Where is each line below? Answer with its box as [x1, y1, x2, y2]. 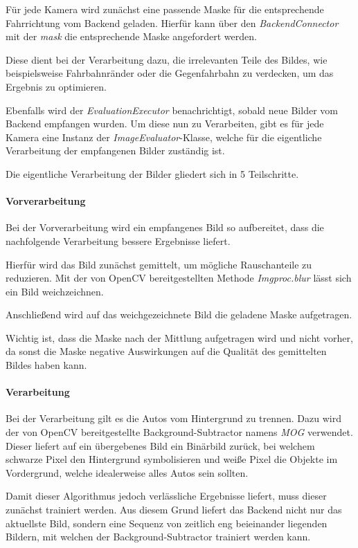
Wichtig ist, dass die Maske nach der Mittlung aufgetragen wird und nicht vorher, [6, 330, 353, 345]
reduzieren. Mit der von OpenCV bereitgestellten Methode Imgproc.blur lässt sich [6, 271, 352, 285]
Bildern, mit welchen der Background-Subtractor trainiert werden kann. [6, 529, 311, 544]
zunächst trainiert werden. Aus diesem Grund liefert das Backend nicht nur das [6, 502, 342, 517]
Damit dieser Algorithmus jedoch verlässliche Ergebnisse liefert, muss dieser [6, 488, 327, 503]
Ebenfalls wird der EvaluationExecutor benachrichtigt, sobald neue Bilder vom [6, 102, 338, 117]
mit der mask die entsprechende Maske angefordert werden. [6, 29, 257, 44]
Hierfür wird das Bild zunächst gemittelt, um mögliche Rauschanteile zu [6, 257, 312, 271]
